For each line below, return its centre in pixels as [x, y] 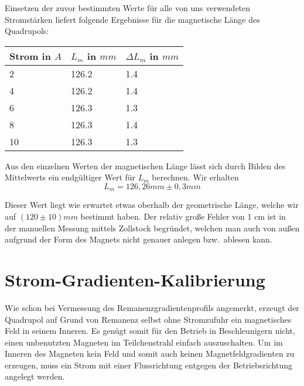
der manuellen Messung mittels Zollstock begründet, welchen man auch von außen [152, 228]
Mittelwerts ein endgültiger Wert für [70, 177]
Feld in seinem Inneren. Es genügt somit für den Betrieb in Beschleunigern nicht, [150, 331]
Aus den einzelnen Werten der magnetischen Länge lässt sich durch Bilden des [145, 165]
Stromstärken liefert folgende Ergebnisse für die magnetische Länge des [132, 19]
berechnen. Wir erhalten [195, 177]
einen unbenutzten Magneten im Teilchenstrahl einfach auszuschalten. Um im [144, 342]
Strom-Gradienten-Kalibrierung [135, 279]
